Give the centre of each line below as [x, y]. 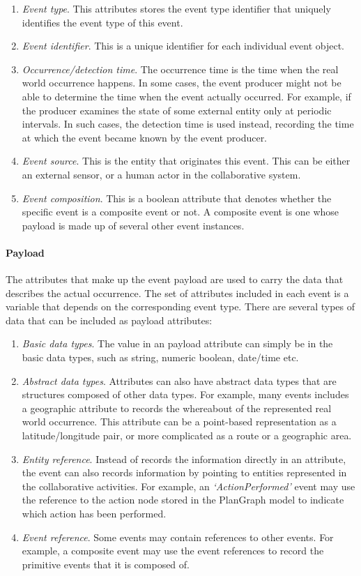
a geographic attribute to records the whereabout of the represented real [177, 408]
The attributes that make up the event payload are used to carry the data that [175, 279]
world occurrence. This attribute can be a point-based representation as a [179, 422]
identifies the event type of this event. [102, 22]
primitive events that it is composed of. [106, 564]
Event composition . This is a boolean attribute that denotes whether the [177, 198]
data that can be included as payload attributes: [109, 320]
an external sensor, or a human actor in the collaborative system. [161, 174]
